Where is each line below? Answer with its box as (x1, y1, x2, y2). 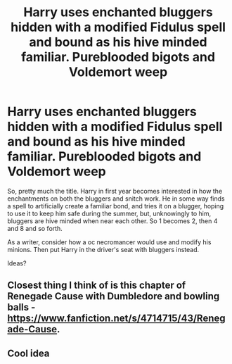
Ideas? (7, 258, 27, 268)
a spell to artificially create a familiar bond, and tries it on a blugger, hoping (7, 201, 224, 210)
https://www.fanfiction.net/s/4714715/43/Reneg (7, 313, 226, 325)
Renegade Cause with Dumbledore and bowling (7, 290, 220, 303)
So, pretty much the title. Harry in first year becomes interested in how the (7, 187, 223, 195)
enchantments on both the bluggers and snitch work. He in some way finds (7, 194, 225, 203)
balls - (7, 301, 36, 313)
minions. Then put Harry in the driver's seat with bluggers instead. (7, 245, 200, 253)
